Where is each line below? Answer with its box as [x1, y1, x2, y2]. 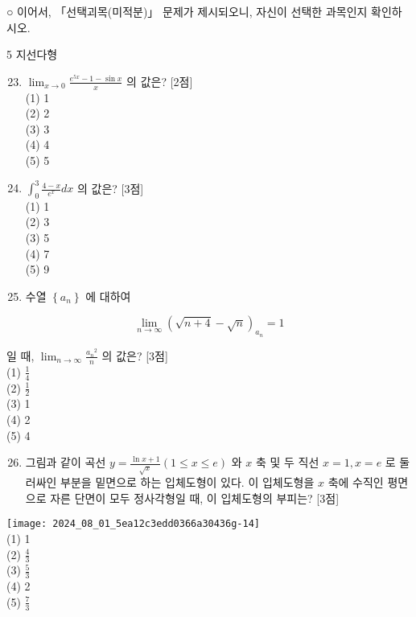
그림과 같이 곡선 [25, 454, 106, 471]
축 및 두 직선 [255, 454, 319, 471]
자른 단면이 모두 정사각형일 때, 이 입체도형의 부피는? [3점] [50, 489, 340, 506]
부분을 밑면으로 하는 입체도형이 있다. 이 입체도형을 [60, 474, 315, 491]
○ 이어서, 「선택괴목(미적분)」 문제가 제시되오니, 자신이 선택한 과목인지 [6, 3, 368, 19]
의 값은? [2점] [126, 72, 193, 89]
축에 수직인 [327, 474, 384, 491]
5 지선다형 [6, 46, 58, 63]
